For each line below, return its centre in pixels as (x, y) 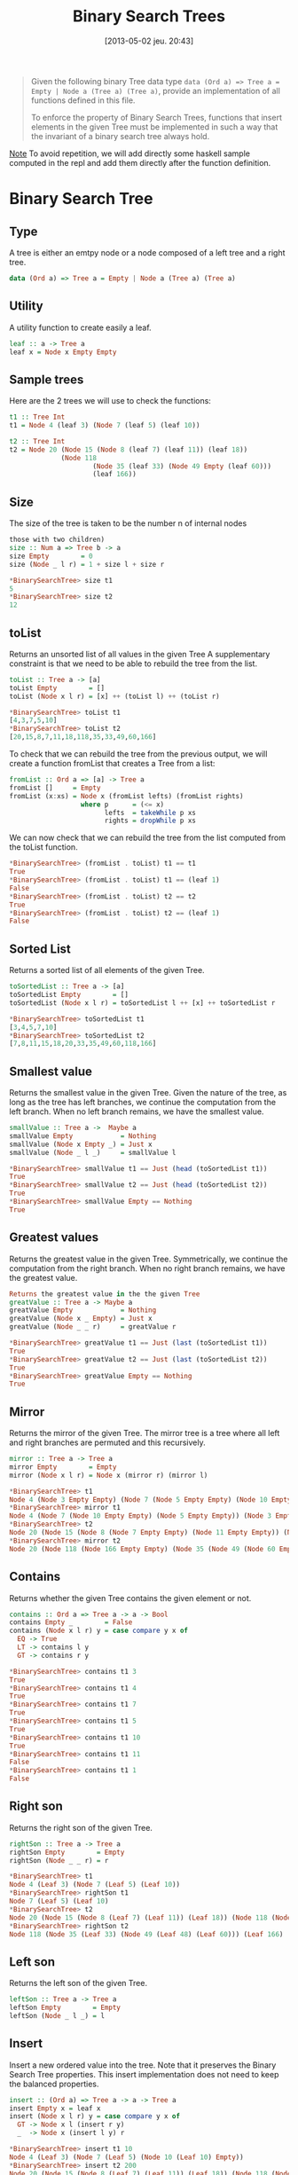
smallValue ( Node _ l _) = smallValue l (93, 1152)
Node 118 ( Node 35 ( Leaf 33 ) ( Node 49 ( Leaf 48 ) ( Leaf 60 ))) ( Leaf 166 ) (146, 1934)
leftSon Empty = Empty (65, 2008)
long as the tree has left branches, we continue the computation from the (143, 1103)
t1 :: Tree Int (37, 417)
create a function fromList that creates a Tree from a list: (112, 764)
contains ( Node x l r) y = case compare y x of (99, 1631)
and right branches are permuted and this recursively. (107, 1442)
